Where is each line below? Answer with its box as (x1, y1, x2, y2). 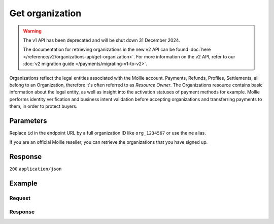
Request (9, 195, 30, 202)
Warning (23, 28, 42, 34)
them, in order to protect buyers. (9, 103, 78, 109)
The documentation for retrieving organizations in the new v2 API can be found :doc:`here (23, 46, 211, 53)
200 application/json (9, 166, 62, 172)
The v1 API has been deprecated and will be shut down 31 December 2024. (23, 37, 180, 43)
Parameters (9, 116, 47, 125)
